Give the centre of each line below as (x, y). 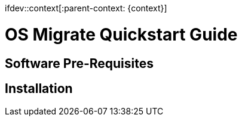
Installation (39, 88)
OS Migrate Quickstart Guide (121, 34)
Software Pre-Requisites (79, 63)
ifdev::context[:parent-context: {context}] (86, 8)
